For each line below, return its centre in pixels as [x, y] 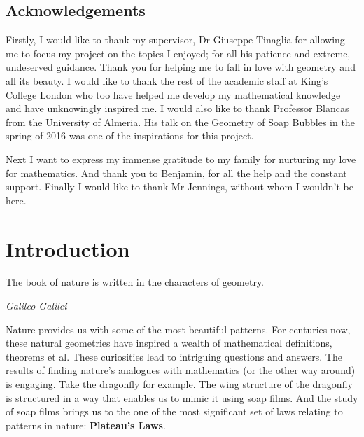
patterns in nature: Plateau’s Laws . [86, 425]
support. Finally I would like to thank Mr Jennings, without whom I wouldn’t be [180, 187]
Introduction [68, 248]
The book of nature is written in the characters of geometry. [135, 282]
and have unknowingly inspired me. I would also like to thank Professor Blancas [177, 108]
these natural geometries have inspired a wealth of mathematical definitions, [169, 343]
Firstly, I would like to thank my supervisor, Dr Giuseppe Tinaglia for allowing [175, 40]
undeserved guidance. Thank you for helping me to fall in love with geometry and [181, 67]
